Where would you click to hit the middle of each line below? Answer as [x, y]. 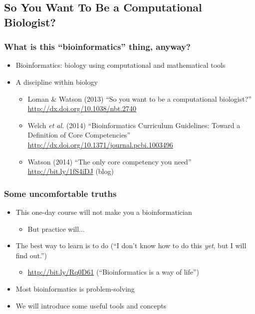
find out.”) [31, 255]
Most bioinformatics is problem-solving [75, 288]
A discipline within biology [57, 81]
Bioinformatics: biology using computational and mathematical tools [121, 65]
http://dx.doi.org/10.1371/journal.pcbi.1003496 [100, 144]
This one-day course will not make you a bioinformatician [104, 212]
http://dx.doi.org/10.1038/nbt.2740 [82, 108]
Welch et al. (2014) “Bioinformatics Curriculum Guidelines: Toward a [134, 125]
